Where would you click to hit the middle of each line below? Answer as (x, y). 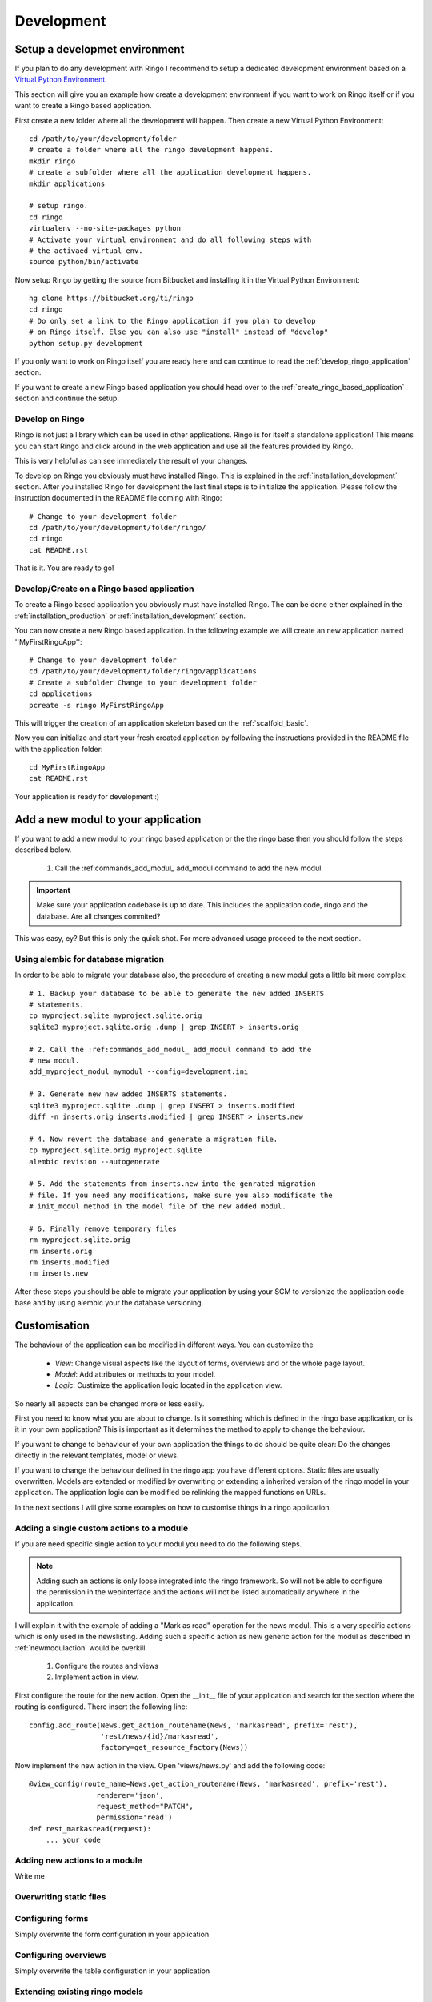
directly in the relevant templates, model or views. (97, 1455)
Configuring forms (52, 1918)
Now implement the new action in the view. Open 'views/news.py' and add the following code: (170, 1765)
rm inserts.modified (69, 1262)
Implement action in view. (97, 1677)
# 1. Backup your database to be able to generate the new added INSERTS (177, 993)
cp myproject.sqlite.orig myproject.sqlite (116, 1150)
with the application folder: (59, 749)
